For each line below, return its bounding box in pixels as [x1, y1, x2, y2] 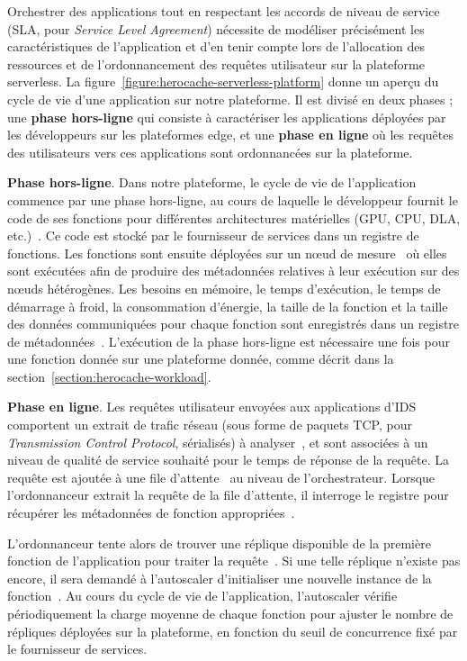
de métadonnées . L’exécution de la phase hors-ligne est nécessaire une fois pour [7, 331, 450, 350]
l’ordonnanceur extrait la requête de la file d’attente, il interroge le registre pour [7, 485, 449, 504]
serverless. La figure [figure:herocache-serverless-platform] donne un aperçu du [7, 72, 439, 91]
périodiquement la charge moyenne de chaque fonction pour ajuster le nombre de [7, 604, 454, 622]
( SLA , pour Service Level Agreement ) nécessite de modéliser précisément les [7, 19, 425, 38]
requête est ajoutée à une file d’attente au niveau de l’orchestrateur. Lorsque [7, 467, 436, 486]
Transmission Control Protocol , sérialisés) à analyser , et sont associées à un [7, 432, 428, 451]
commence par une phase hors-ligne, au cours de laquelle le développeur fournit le [7, 190, 458, 209]
